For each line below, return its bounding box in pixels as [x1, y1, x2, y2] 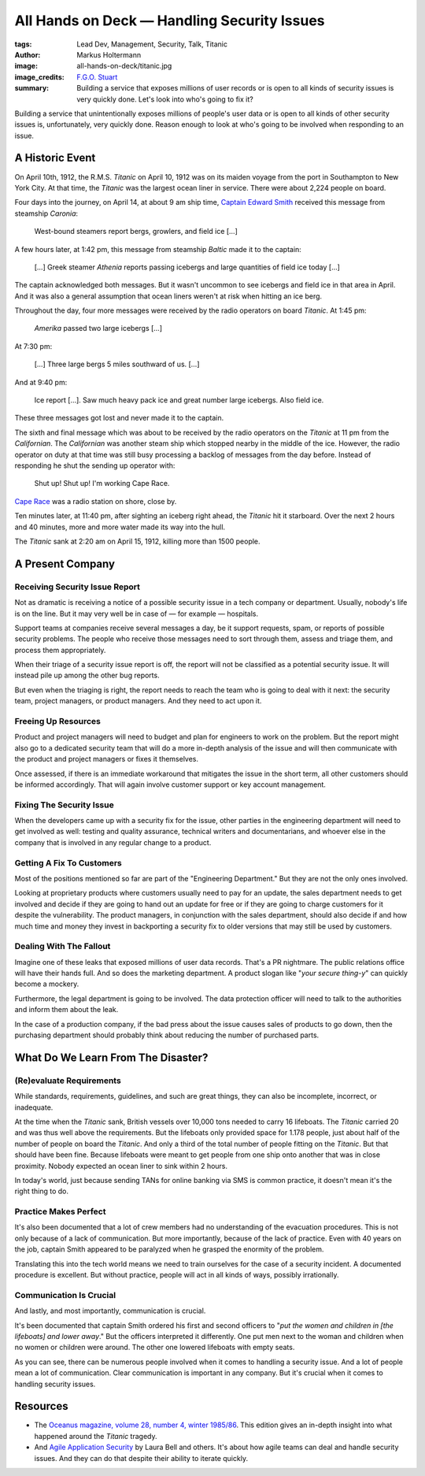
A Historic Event [14, 151, 96, 165]
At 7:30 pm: [14, 341, 53, 350]
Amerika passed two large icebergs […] [34, 324, 163, 333]
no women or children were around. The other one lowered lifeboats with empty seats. [14, 1343, 295, 1352]
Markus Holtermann [76, 50, 142, 59]
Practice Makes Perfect [14, 1206, 106, 1217]
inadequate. [14, 1103, 54, 1112]
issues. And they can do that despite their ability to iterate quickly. [34, 1453, 248, 1463]
